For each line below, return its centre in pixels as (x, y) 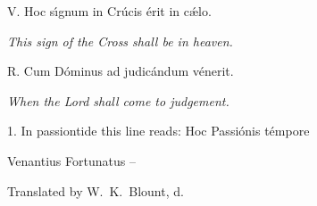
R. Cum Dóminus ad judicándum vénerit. (121, 71)
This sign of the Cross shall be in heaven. (120, 41)
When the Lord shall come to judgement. (118, 100)
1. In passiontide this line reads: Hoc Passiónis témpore (158, 131)
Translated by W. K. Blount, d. (96, 190)
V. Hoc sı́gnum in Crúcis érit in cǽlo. (109, 11)
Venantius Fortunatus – (71, 160)
